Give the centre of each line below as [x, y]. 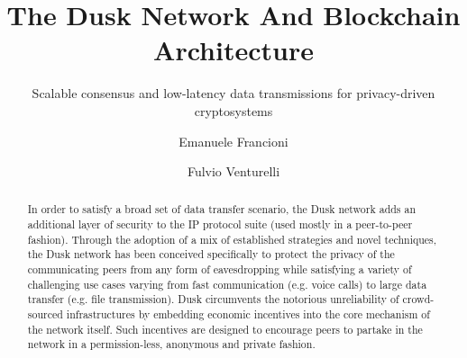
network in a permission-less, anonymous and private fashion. [171, 344]
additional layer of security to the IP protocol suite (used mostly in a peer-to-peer [220, 224]
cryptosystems [233, 110]
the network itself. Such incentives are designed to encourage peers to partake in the [225, 329]
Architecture [233, 50]
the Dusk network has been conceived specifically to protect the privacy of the [211, 254]
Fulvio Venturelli [233, 171]
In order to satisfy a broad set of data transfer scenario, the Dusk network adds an [222, 209]
